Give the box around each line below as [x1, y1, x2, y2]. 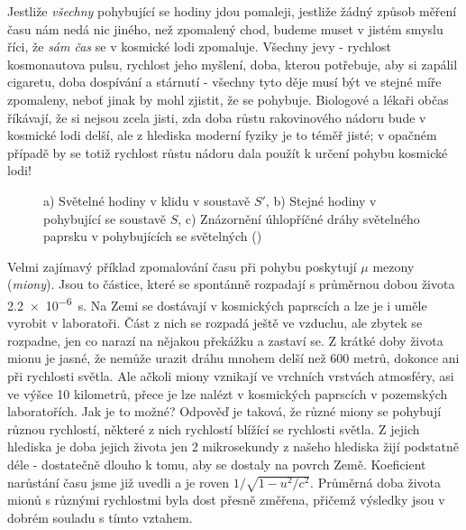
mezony [372, 256, 415, 275]
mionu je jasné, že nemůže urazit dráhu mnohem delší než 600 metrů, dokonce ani [7, 349, 460, 367]
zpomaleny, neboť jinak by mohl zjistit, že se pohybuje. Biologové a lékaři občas [7, 89, 449, 108]
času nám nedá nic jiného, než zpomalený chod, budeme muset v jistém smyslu [7, 19, 443, 38]
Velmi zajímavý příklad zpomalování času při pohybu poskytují [7, 256, 357, 275]
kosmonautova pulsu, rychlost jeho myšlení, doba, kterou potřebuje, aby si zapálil [7, 54, 458, 73]
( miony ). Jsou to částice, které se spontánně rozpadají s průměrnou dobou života [7, 274, 455, 293]
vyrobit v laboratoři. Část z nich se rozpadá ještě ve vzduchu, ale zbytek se [7, 313, 423, 332]
